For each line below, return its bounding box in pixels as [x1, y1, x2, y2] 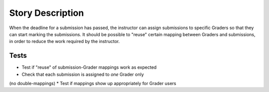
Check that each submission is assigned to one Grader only [21, 71, 144, 77]
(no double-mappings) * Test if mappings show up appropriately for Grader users [9, 81, 176, 87]
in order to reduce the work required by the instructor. [9, 39, 120, 45]
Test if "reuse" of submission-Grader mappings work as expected [21, 64, 157, 70]
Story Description [9, 7, 84, 18]
